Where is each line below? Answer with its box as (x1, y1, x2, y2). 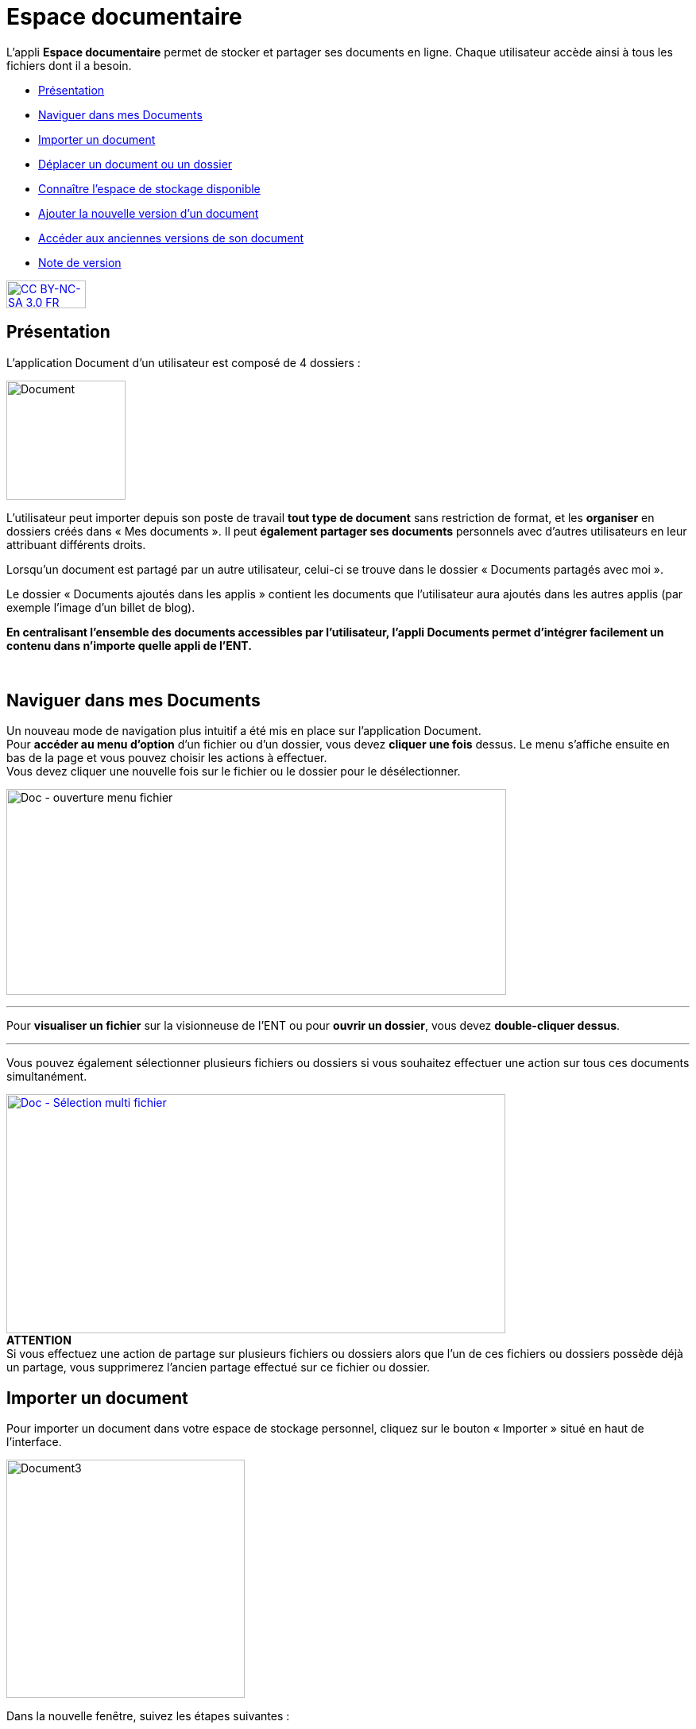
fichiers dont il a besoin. (6, 58, 132, 72)
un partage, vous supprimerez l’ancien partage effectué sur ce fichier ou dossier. (6, 1360, 431, 1375)
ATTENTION (6, 1333, 72, 1348)
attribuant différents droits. (6, 537, 146, 551)
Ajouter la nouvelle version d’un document (38, 206, 259, 220)
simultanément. (6, 1070, 87, 1084)
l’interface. (6, 1435, 62, 1449)
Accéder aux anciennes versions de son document (38, 230, 304, 245)
